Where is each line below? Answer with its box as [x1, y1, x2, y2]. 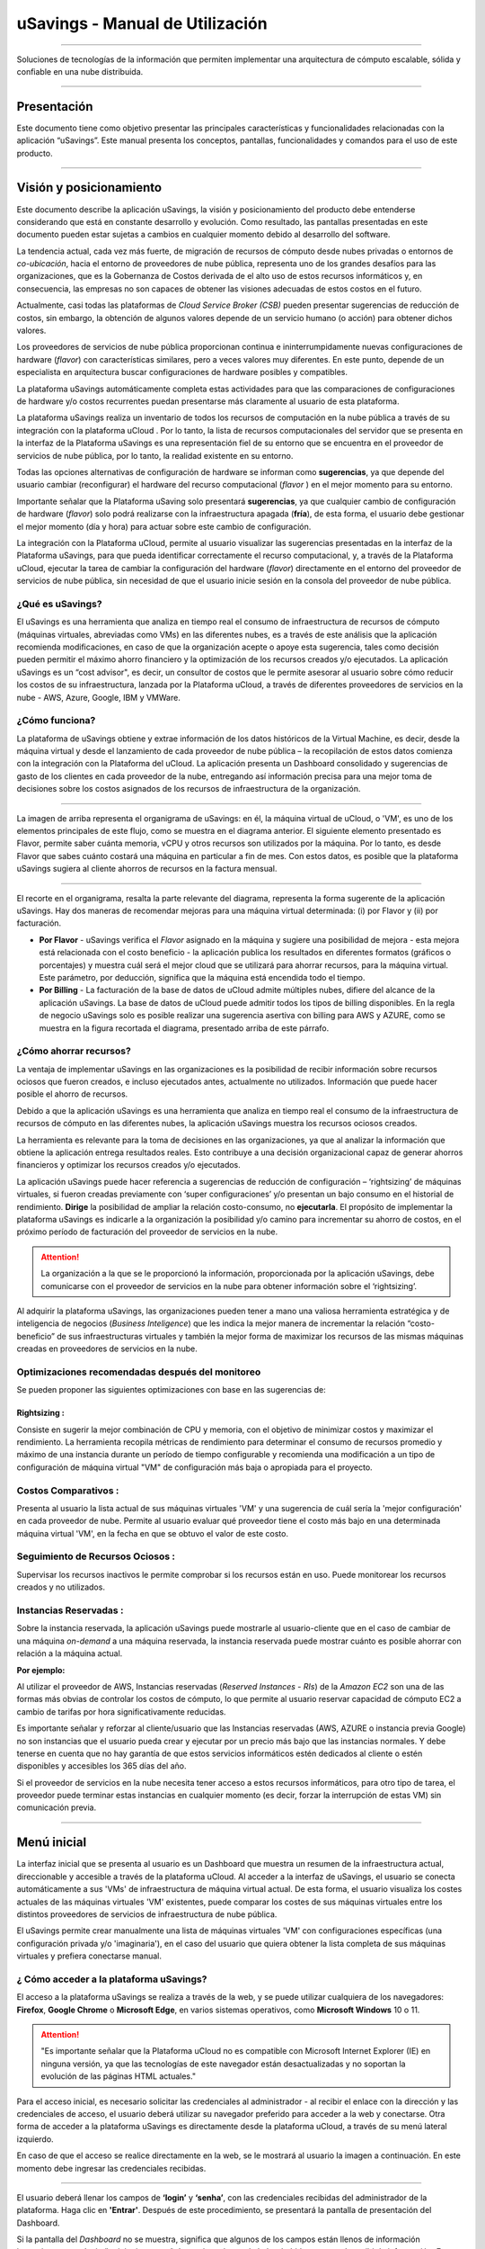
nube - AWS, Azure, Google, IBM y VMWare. [16, 692, 181, 703]
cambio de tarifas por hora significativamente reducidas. [16, 1706, 226, 1717]
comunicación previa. [16, 1802, 97, 1813]
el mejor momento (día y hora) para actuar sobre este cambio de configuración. [16, 521, 312, 532]
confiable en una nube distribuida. [16, 66, 144, 76]
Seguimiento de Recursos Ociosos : [16, 1550, 175, 1563]
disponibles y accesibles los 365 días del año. [16, 1761, 187, 1771]
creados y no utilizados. [16, 1581, 105, 1592]
